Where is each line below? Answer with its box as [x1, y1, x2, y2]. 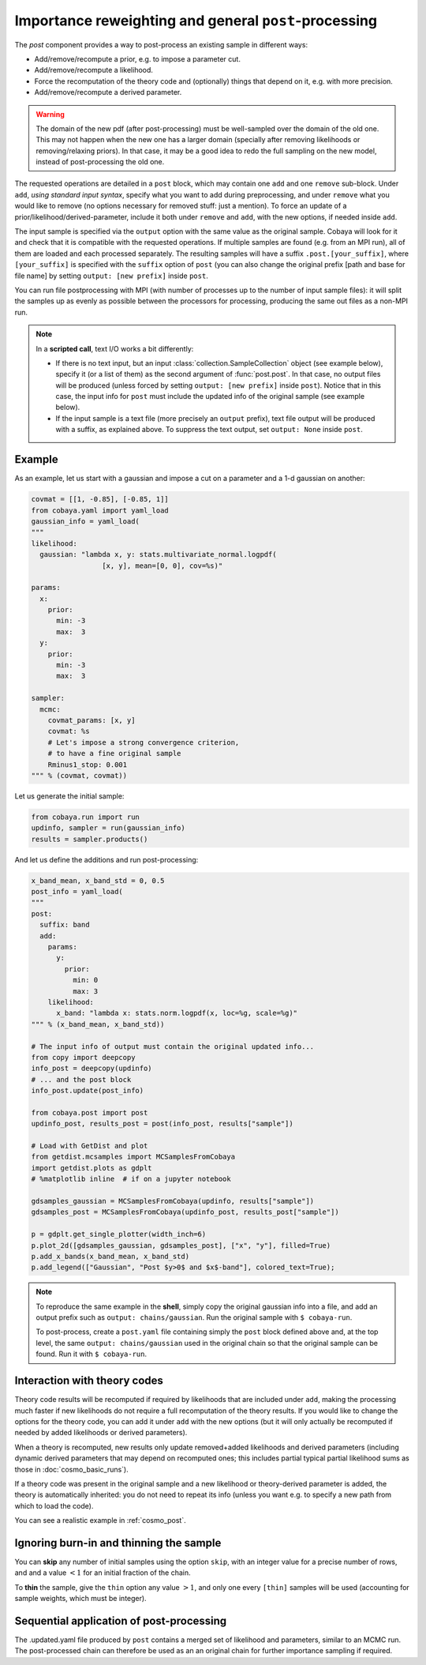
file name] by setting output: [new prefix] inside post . [14, 271, 208, 280]
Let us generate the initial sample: [14, 791, 125, 801]
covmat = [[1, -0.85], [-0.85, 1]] [31, 494, 169, 504]
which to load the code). [14, 1501, 94, 1510]
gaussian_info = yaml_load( [31, 517, 140, 525]
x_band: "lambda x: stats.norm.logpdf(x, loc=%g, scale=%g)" [56, 1009, 298, 1018]
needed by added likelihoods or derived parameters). [14, 1428, 188, 1438]
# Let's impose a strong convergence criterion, [47, 738, 240, 746]
